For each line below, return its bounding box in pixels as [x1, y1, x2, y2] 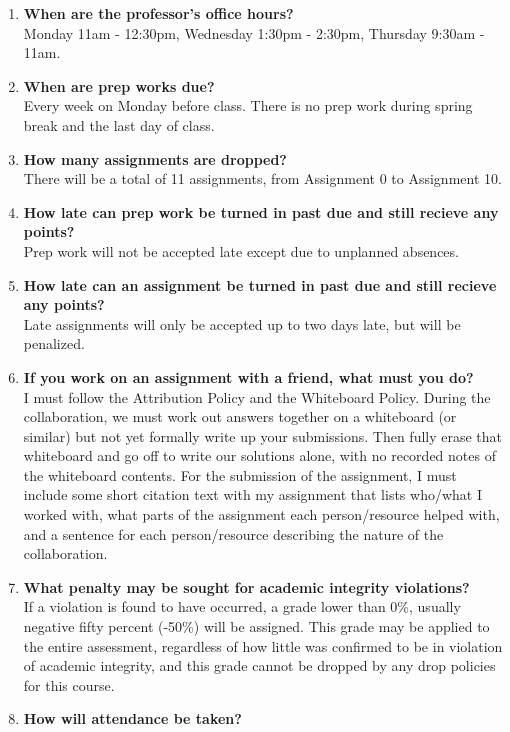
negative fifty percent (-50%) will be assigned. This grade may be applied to [23, 616, 490, 637]
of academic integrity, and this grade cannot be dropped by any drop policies [23, 655, 496, 676]
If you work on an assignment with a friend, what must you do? [23, 366, 474, 387]
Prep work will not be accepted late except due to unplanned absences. [23, 240, 459, 261]
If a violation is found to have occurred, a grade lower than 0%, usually [23, 596, 461, 617]
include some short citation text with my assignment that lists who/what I [23, 484, 482, 505]
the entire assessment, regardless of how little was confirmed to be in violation [23, 635, 503, 656]
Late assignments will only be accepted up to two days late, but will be [23, 313, 461, 334]
